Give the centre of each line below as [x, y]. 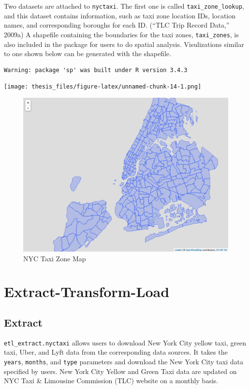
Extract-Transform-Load [87, 292]
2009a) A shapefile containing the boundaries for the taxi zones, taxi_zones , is [121, 34]
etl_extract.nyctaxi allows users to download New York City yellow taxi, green [125, 342]
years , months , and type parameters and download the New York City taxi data [124, 361]
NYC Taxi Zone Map [55, 258]
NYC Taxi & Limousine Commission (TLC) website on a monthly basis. [111, 381]
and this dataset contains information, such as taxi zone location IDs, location [120, 15]
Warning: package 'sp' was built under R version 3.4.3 [96, 70]
